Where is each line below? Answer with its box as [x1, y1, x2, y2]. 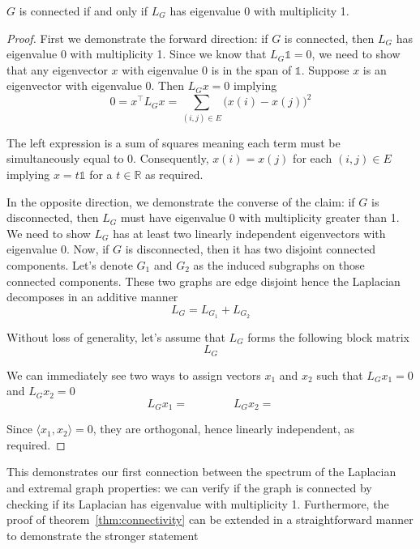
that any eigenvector [6, 61, 108, 78]
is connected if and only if [19, 2, 148, 19]
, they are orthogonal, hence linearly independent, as [92, 420, 354, 437]
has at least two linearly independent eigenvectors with [113, 224, 386, 241]
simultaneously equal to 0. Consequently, [6, 150, 209, 167]
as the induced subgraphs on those [193, 256, 365, 273]
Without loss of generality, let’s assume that [6, 328, 225, 345]
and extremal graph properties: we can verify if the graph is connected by [6, 479, 372, 496]
